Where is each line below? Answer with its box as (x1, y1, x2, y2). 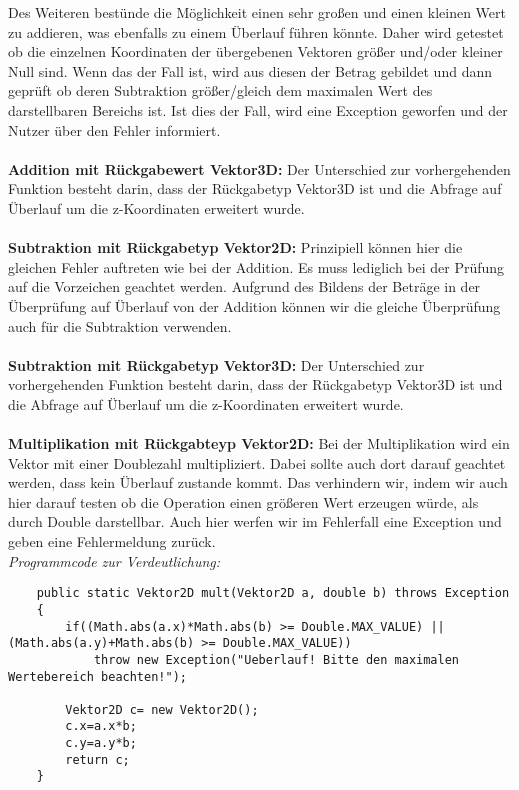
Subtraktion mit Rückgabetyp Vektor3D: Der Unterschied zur (8, 354, 425, 375)
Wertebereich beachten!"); (8, 669, 187, 684)
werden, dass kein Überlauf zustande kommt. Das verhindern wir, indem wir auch (8, 472, 508, 493)
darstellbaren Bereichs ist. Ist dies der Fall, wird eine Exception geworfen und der (8, 99, 508, 120)
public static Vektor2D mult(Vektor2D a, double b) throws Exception (36, 586, 510, 601)
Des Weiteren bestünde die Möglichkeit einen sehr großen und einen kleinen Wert (8, 2, 506, 22)
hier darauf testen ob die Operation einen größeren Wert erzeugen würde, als (8, 491, 479, 512)
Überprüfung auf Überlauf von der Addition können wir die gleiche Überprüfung (8, 295, 501, 316)
